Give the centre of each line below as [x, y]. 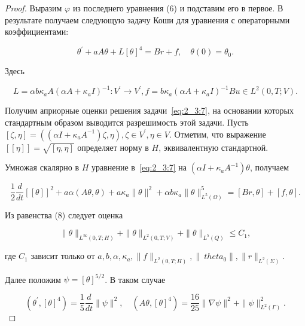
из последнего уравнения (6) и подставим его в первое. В [178, 8]
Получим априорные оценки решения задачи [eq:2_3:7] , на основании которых [149, 110]
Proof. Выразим [33, 8]
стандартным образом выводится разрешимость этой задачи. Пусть [127, 122]
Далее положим [33, 279]
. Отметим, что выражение [218, 134]
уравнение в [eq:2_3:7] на [139, 167]
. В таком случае [135, 279]
